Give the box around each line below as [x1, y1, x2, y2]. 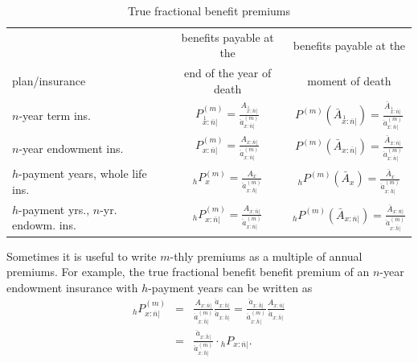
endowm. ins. [12, 217, 76, 233]
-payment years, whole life [18, 165, 147, 182]
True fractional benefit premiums [127, 2, 291, 19]
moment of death [307, 72, 391, 89]
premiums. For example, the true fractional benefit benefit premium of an [6, 263, 370, 280]
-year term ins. [18, 107, 91, 124]
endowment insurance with [6, 278, 138, 295]
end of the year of [184, 64, 272, 81]
